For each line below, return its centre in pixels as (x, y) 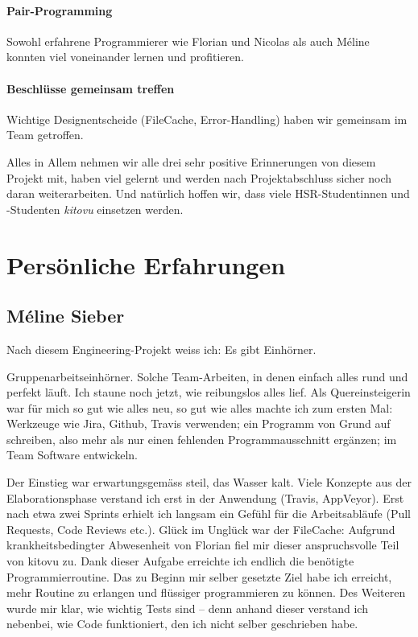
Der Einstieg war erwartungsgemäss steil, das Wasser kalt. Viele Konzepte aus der (209, 482)
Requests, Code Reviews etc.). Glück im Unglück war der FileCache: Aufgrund (201, 529)
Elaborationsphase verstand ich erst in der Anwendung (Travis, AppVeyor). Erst (205, 497)
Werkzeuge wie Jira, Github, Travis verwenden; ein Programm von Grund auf (199, 423)
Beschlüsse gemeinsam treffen (91, 88)
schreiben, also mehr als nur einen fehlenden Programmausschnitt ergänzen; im (202, 439)
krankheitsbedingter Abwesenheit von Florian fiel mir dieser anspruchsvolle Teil (203, 545)
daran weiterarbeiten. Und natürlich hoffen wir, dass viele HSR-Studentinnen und (208, 193)
